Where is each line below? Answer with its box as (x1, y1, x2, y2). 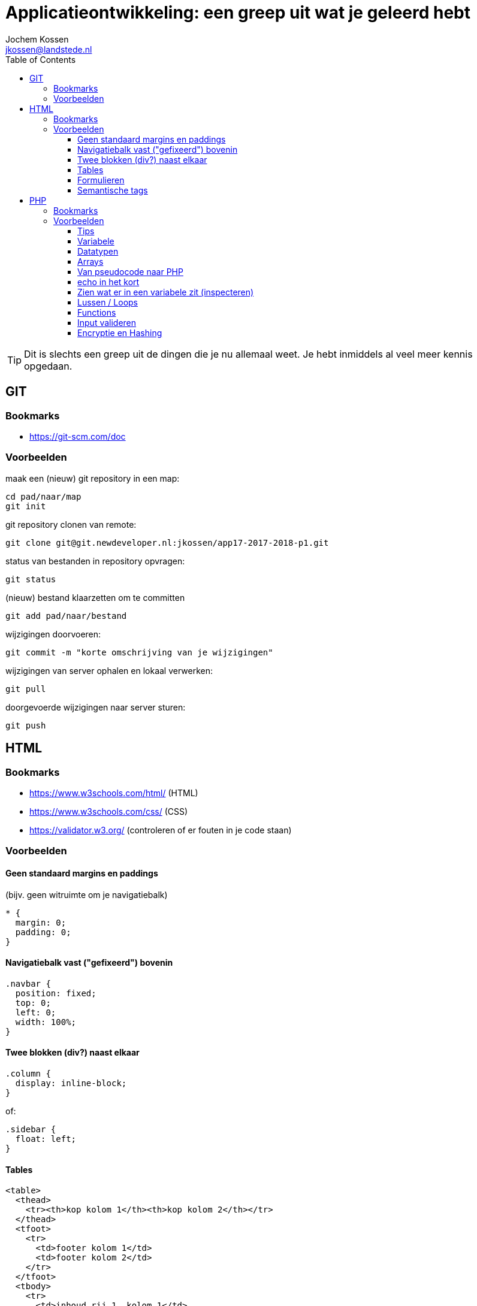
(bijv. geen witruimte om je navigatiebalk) (5, 889, 168, 900)
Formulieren (77, 174, 125, 185)
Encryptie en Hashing (77, 327, 162, 338)
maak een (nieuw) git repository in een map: (5, 473, 180, 483)
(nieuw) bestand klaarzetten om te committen (5, 592, 185, 603)
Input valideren (77, 317, 137, 328)
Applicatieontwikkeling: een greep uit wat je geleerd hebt (5, 2, 471, 23)
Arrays (77, 256, 104, 267)
